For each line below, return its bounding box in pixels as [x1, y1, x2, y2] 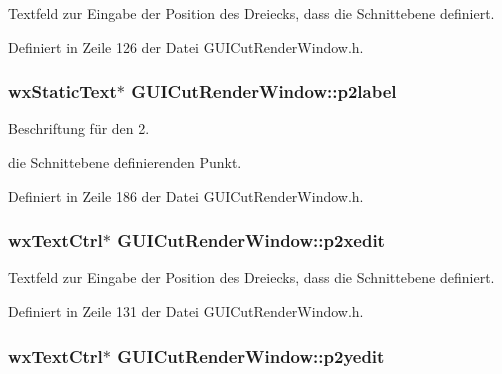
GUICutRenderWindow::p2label [131, 79, 397, 104]
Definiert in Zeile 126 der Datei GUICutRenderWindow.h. [8, 36, 364, 57]
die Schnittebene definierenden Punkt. [8, 152, 242, 172]
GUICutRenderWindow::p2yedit [117, 343, 385, 368]
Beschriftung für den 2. [8, 118, 150, 139]
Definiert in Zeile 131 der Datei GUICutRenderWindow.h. [8, 301, 364, 321]
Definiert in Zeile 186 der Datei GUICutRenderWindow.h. [8, 185, 364, 206]
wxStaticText [8, 79, 117, 104]
